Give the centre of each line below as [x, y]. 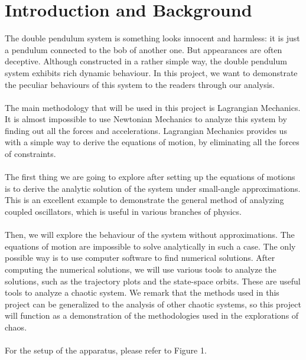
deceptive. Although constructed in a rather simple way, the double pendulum [146, 61]
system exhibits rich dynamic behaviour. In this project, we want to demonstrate [151, 72]
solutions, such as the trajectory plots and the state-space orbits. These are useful [153, 281]
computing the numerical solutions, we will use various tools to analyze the [141, 269]
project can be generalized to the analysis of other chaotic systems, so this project [153, 304]
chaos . [16, 327]
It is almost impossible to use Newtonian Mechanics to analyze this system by [146, 119]
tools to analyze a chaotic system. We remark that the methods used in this [142, 292]
